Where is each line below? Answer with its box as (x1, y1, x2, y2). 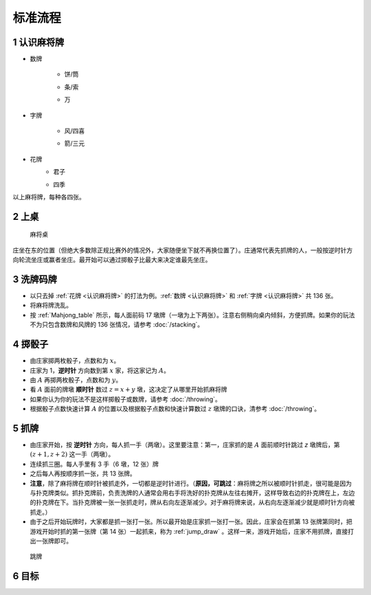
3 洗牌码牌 (12, 273, 58, 285)
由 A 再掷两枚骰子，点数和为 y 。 (30, 375, 122, 384)
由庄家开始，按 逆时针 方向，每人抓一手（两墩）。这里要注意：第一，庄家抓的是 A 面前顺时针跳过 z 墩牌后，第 (30, 440, 340, 449)
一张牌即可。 (35, 537, 72, 545)
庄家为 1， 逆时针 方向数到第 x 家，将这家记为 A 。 (30, 366, 170, 374)
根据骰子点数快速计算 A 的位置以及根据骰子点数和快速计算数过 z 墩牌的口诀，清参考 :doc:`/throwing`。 (30, 405, 321, 413)
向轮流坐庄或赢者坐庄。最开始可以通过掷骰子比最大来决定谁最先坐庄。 (12, 256, 212, 264)
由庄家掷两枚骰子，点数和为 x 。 (30, 357, 120, 365)
